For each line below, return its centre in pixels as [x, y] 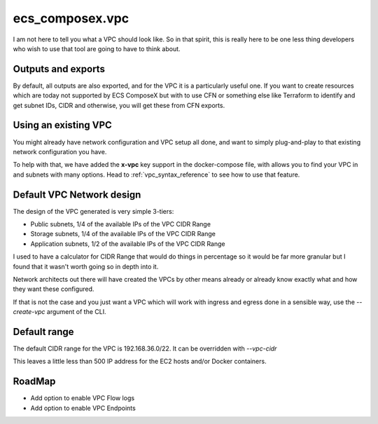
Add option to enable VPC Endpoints [83, 408]
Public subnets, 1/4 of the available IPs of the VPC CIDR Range [121, 224]
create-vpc [29, 312]
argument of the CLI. [76, 312]
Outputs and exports [59, 69]
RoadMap [34, 382]
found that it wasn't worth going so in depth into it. [86, 266]
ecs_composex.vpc [71, 18]
